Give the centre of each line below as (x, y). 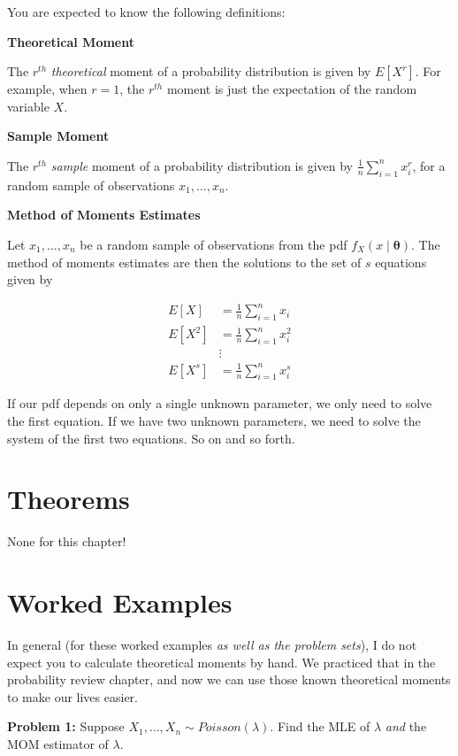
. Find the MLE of (320, 726)
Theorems (69, 499)
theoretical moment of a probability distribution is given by (211, 71)
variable (28, 106)
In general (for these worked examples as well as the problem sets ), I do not (212, 645)
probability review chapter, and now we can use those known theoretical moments (229, 679)
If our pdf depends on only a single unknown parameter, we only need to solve (220, 403)
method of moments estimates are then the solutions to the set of (184, 262)
